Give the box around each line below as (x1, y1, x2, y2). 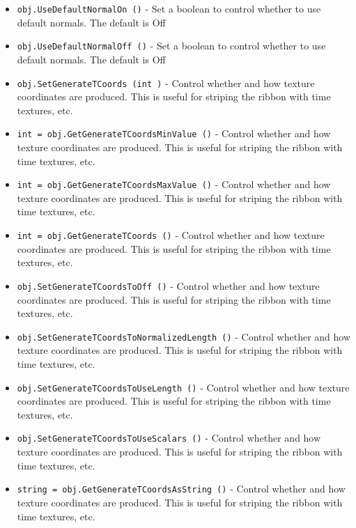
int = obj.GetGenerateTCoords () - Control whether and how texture (17, 228, 325, 242)
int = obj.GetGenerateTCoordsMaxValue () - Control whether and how (17, 177, 331, 192)
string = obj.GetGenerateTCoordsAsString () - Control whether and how (17, 481, 346, 496)
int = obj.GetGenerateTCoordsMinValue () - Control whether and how (17, 126, 331, 141)
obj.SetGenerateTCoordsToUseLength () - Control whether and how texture (17, 380, 350, 394)
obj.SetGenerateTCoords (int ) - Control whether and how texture (17, 75, 315, 90)
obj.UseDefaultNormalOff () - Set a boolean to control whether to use (17, 38, 326, 53)
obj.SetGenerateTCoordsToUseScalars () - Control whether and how (17, 430, 321, 445)
